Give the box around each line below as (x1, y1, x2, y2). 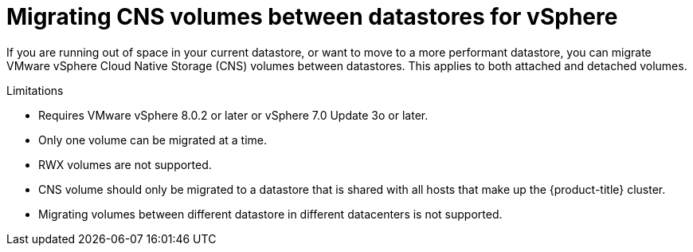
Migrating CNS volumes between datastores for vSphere (6, 3, 618, 30)
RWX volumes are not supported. (38, 157, 212, 171)
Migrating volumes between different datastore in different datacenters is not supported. (38, 207, 503, 221)
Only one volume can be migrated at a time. (38, 132, 267, 147)
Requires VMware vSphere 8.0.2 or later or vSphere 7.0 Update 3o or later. (38, 108, 429, 122)
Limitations (6, 83, 64, 97)
